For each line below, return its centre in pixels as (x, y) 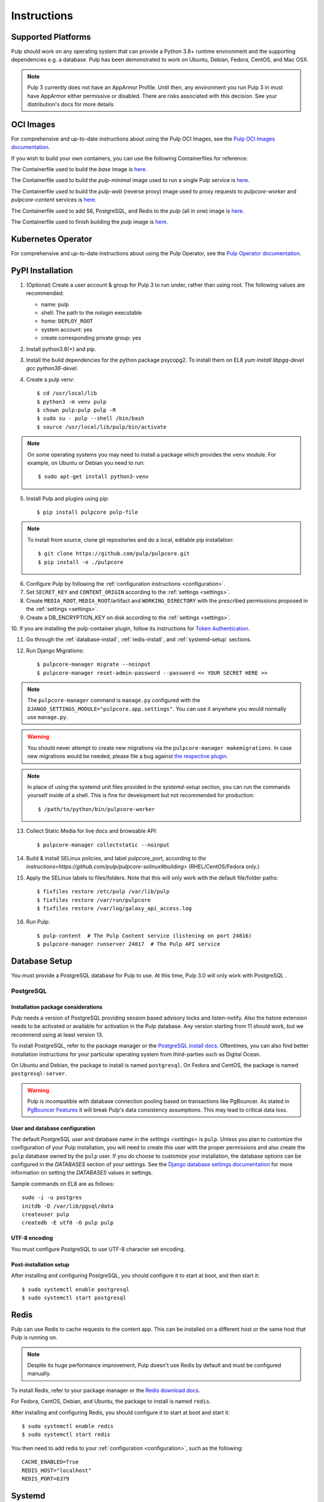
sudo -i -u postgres (52, 1198)
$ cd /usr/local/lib (67, 393)
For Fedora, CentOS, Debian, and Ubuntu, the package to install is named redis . (111, 1401)
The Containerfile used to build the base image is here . (79, 169)
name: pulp (55, 304)
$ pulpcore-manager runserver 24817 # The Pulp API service (128, 944)
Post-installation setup (40, 1264)
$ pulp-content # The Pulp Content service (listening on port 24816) (144, 935)
